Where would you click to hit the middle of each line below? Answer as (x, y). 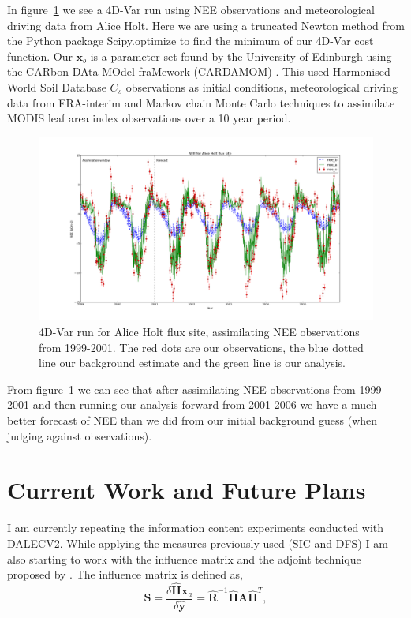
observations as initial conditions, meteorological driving (262, 86)
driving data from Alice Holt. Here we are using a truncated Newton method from (206, 25)
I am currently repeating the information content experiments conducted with (196, 528)
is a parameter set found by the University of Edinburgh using (241, 56)
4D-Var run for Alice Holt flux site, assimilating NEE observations (199, 332)
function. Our (40, 56)
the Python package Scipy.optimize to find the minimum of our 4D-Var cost (191, 41)
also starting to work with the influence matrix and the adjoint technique (184, 558)
